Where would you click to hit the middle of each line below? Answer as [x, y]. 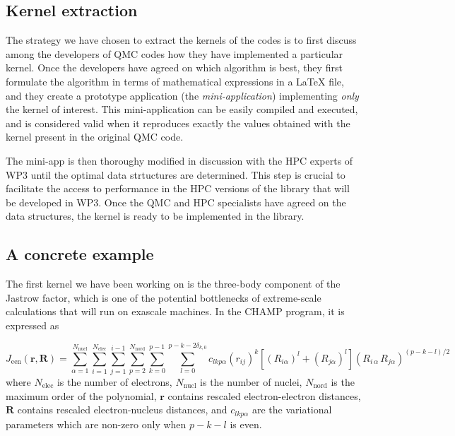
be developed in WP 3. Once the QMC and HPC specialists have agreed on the [176, 202]
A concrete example [80, 254]
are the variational [292, 410]
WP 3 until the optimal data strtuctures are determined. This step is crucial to [176, 174]
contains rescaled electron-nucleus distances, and [122, 410]
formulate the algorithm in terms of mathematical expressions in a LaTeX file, [175, 81]
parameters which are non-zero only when [96, 424]
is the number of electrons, [114, 382]
